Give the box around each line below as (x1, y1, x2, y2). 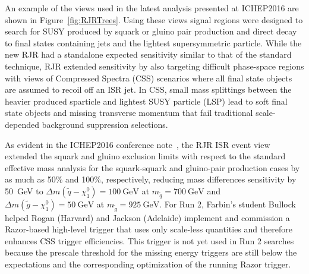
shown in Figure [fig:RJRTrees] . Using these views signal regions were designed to (5, 13, 303, 26)
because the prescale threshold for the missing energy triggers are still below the (5, 246, 297, 259)
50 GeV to (5, 184, 43, 197)
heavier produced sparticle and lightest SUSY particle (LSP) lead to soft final (5, 95, 288, 107)
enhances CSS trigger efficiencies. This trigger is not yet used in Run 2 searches (5, 234, 294, 247)
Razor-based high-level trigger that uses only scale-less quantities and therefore (5, 223, 292, 235)
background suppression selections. (42, 118, 168, 130)
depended (5, 118, 39, 130)
